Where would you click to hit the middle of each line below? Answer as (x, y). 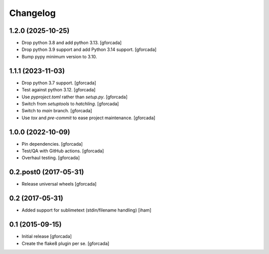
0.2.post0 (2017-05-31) (47, 172)
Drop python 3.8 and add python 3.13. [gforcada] (72, 43)
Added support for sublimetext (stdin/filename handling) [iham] (86, 210)
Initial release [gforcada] (47, 237)
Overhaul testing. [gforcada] (51, 158)
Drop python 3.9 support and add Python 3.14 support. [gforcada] (89, 49)
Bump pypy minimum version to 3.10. (59, 56)
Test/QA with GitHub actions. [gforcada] (63, 151)
